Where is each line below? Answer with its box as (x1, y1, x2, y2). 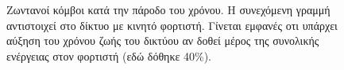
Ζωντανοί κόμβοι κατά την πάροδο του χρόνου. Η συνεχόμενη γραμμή (6, 2, 330, 17)
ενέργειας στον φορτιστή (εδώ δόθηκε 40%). (6, 47, 212, 64)
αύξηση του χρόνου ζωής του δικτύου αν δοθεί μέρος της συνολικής (6, 32, 319, 49)
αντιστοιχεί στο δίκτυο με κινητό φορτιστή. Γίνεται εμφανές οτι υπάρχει (6, 17, 338, 33)
